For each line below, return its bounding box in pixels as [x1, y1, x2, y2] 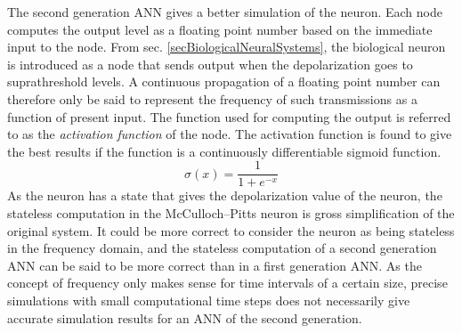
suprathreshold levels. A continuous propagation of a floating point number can [7, 72, 441, 91]
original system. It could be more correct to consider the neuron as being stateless [7, 221, 455, 240]
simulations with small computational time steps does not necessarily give [7, 290, 410, 309]
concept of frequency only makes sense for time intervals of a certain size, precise [7, 273, 448, 292]
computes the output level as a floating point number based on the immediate [7, 20, 433, 38]
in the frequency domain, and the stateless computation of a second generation [7, 239, 437, 257]
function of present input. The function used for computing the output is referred [7, 107, 451, 126]
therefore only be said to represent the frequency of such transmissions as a [7, 89, 417, 108]
